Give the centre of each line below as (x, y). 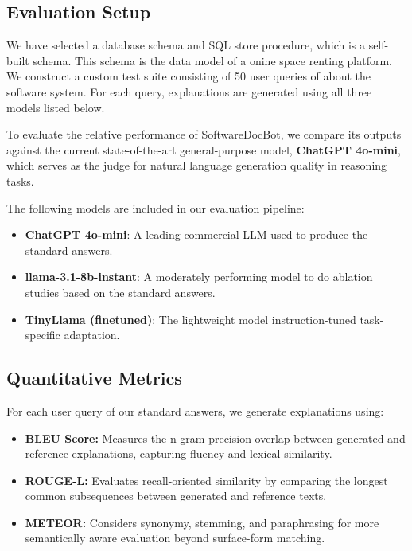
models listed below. (56, 107)
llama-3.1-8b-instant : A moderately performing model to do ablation (199, 277)
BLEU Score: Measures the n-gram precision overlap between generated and (215, 438)
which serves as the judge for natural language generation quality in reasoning (197, 165)
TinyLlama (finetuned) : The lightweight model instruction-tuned (190, 319)
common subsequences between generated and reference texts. (176, 496)
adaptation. (92, 335)
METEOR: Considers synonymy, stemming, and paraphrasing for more (202, 522)
